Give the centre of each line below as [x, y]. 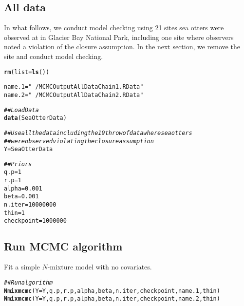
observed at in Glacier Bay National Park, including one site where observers [119, 37]
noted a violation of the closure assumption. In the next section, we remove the [122, 47]
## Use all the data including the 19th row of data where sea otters [98, 133]
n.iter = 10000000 [30, 205]
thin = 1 [14, 213]
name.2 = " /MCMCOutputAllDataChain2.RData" [74, 95]
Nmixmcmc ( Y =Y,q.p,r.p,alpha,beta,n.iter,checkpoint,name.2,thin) [112, 299]
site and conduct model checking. [54, 56]
